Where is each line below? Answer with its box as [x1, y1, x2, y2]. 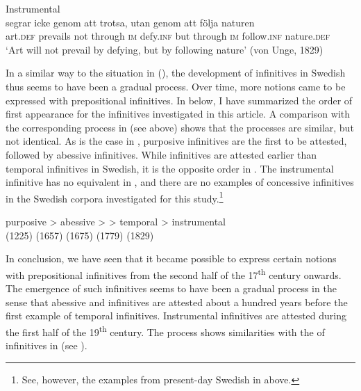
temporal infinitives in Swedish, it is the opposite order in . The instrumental [6, 161, 334, 175]
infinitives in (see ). [6, 338, 87, 353]
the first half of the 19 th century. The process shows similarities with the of [6, 322, 325, 339]
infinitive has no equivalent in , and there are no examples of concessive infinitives [6, 175, 354, 189]
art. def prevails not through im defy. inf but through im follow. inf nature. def [6, 29, 330, 43]
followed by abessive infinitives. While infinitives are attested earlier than [6, 147, 317, 161]
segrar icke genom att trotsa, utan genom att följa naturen [6, 15, 255, 29]
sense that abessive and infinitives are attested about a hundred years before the [6, 294, 348, 309]
